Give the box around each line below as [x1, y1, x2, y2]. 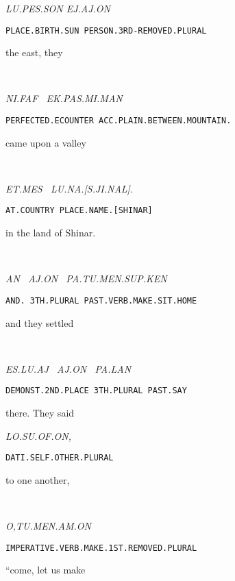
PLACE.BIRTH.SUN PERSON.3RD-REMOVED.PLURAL [5, 25, 207, 36]
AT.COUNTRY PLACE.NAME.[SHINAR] [5, 206, 153, 216]
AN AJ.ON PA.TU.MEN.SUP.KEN [5, 271, 167, 286]
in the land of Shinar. [5, 225, 96, 240]
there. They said [5, 406, 75, 419]
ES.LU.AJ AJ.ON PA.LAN [5, 361, 132, 375]
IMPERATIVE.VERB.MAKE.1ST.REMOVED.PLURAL [5, 543, 197, 553]
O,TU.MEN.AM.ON [5, 519, 91, 533]
